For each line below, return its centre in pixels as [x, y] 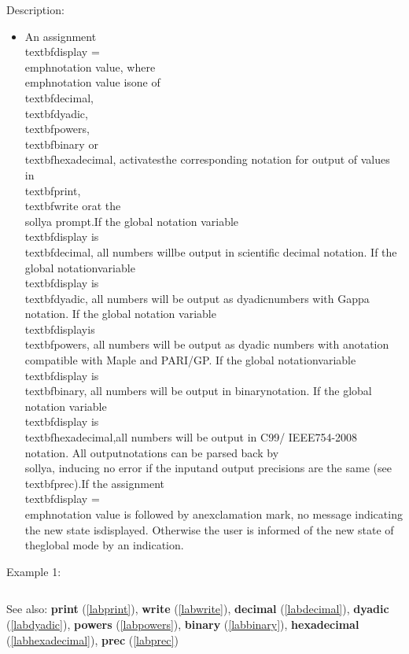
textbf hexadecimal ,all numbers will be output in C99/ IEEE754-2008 [191, 437]
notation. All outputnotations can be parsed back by [152, 452]
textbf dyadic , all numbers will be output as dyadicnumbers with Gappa [197, 298]
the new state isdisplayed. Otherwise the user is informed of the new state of [209, 529]
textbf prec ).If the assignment [94, 483]
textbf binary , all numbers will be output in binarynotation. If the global [198, 391]
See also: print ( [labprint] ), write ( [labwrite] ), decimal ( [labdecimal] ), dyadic [198, 609]
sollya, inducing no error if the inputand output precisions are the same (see [208, 468]
